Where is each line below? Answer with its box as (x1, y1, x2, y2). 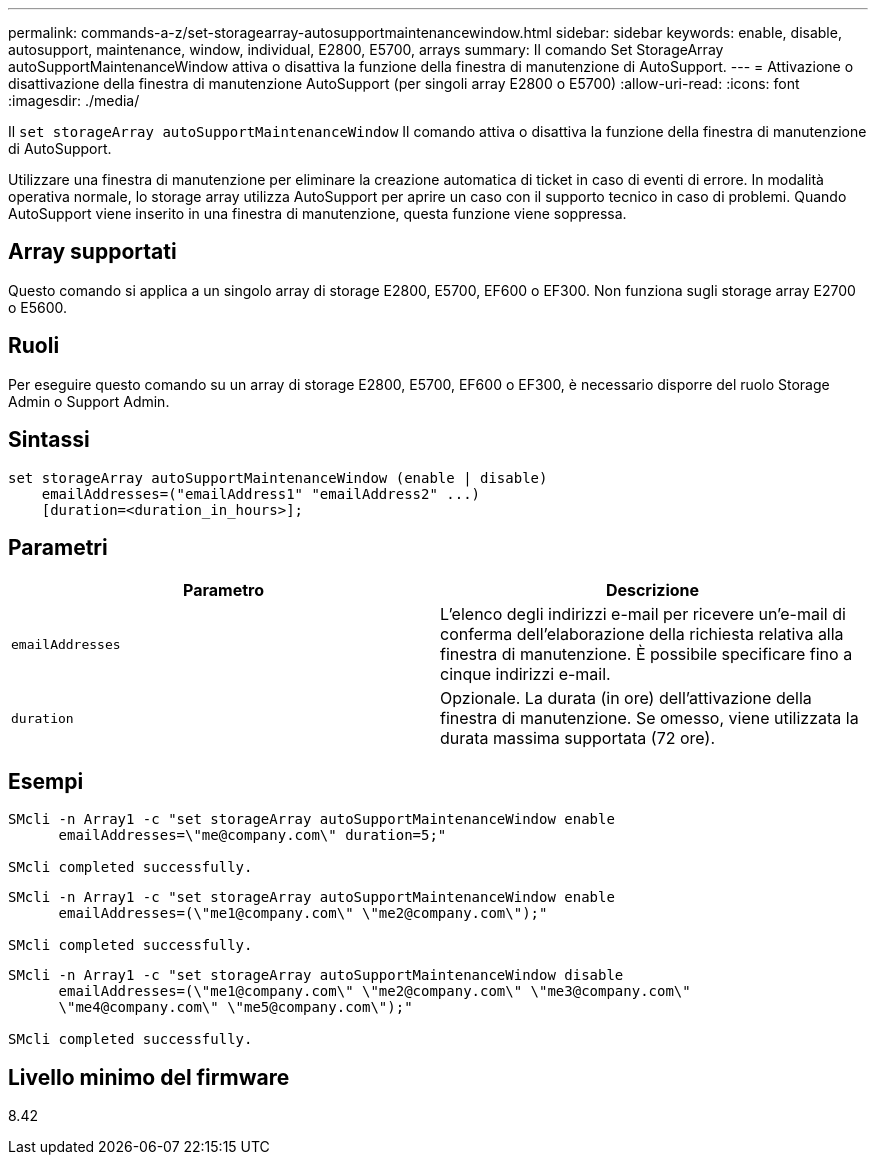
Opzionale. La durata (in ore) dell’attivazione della (440, 688, 812, 709)
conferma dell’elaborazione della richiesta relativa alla (440, 624, 844, 645)
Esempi (8, 768, 84, 794)
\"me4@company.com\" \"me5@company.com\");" (58, 999, 413, 1016)
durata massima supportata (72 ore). (440, 728, 716, 749)
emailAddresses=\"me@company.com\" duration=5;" (58, 827, 447, 844)
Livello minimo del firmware (8, 1064, 290, 1090)
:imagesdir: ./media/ (8, 92, 140, 109)
